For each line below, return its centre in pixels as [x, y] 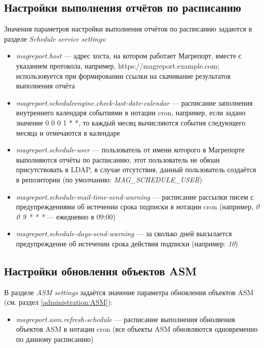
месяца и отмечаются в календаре [68, 132]
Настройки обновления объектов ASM [101, 271]
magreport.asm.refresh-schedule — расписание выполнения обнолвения [125, 319]
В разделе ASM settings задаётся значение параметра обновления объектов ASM [129, 292]
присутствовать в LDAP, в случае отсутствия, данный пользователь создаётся [136, 169]
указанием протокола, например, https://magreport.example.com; [118, 65]
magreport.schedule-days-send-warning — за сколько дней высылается [124, 233]
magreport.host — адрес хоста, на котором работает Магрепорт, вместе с [129, 56]
